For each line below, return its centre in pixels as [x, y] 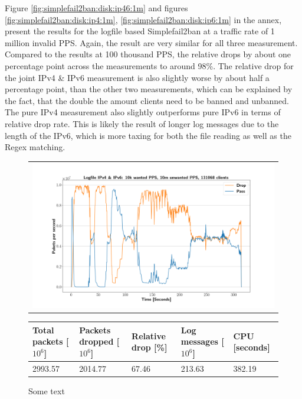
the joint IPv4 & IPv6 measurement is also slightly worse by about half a [137, 77]
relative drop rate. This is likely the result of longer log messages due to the [142, 123]
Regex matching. [35, 147]
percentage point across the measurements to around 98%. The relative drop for [149, 65]
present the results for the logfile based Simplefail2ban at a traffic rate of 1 [140, 31]
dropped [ [99, 341]
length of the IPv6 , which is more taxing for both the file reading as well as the [148, 135]
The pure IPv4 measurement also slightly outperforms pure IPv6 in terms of [143, 112]
